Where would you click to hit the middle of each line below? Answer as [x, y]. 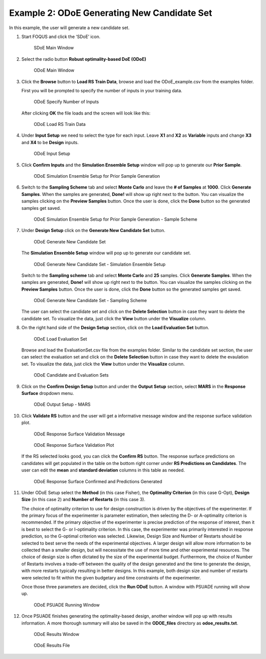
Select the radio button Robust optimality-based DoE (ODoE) [84, 59]
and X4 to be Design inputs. [50, 142]
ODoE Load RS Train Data [60, 124]
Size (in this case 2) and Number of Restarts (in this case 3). [83, 500]
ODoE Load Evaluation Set [60, 339]
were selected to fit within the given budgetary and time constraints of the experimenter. [111, 578]
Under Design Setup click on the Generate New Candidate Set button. [93, 231]
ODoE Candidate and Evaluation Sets [71, 375]
